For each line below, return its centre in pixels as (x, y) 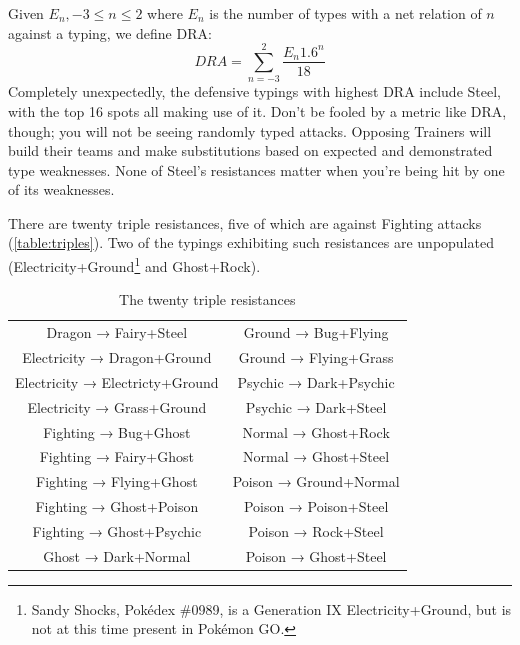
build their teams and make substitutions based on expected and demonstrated (250, 150)
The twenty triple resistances (207, 299)
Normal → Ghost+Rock (316, 431)
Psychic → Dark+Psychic (316, 381)
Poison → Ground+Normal (316, 481)
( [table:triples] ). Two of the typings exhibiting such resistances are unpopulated (251, 242)
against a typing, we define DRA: (110, 32)
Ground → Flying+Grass (316, 357)
